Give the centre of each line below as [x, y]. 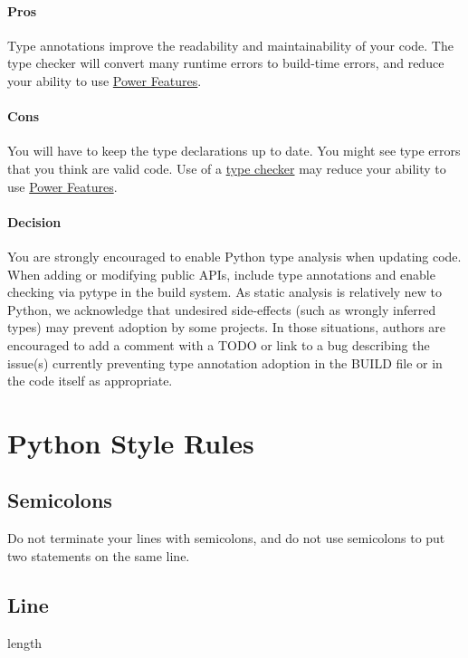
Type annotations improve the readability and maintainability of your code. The [230, 45]
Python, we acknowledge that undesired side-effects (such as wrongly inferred [222, 309]
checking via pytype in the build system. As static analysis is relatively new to [225, 292]
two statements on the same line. [99, 555]
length [25, 642]
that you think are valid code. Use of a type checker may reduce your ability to [227, 168]
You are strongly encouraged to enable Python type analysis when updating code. [234, 256]
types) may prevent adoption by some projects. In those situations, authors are [227, 327]
